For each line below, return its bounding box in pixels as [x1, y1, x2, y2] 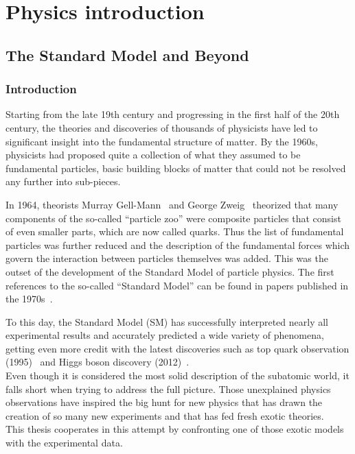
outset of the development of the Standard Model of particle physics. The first [5, 264, 334, 278]
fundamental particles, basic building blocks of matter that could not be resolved [5, 160, 346, 175]
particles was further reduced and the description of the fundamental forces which [5, 237, 350, 252]
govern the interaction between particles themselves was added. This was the [5, 251, 328, 265]
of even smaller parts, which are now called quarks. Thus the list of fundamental [5, 224, 344, 239]
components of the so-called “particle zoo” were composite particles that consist [5, 211, 341, 225]
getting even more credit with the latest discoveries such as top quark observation [5, 341, 350, 355]
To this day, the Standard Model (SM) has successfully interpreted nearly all [5, 314, 328, 328]
